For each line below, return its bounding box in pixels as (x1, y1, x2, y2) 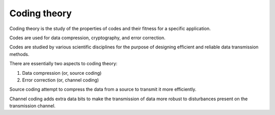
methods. (9, 51, 30, 57)
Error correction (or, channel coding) (22, 77, 99, 83)
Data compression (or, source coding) (22, 70, 102, 76)
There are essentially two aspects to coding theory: (9, 61, 118, 67)
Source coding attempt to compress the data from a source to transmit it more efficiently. (9, 87, 197, 93)
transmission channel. (9, 103, 56, 109)
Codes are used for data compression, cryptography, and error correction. (9, 35, 166, 41)
